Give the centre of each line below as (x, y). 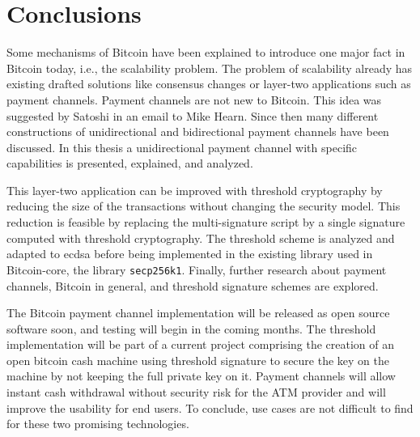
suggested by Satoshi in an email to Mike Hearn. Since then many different (193, 115)
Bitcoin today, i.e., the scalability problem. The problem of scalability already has (210, 68)
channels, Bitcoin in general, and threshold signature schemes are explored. (193, 285)
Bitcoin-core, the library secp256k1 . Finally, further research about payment (197, 269)
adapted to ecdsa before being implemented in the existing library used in (190, 254)
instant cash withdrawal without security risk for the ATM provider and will (196, 392)
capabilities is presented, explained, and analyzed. (130, 163)
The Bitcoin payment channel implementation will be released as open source (198, 313)
